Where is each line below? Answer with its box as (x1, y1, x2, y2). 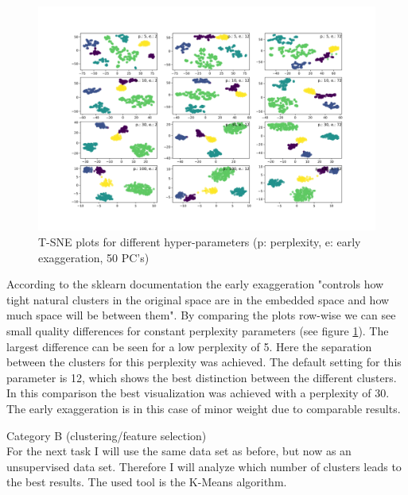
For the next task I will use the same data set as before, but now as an (6, 443, 352, 459)
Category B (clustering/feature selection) (6, 427, 207, 443)
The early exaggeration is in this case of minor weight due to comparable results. (6, 400, 401, 416)
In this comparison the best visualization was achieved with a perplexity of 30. (6, 385, 390, 401)
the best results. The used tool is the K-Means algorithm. (6, 474, 287, 490)
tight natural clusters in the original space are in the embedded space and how (6, 291, 390, 307)
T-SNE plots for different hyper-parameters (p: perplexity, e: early (38, 233, 361, 249)
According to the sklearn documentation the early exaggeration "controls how (6, 276, 384, 292)
